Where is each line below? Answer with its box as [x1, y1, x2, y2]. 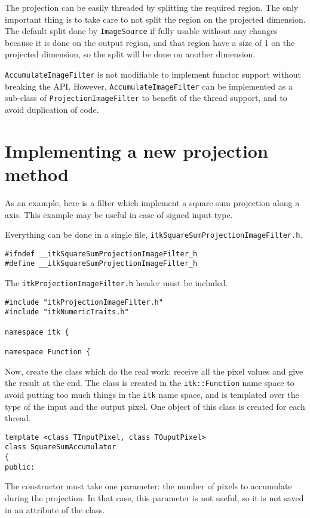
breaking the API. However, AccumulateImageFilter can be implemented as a [5, 79, 293, 92]
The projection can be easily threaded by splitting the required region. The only [5, 1, 299, 13]
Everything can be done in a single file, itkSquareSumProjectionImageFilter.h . [5, 228, 303, 241]
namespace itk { [5, 327, 69, 336]
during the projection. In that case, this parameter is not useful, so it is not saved [5, 491, 304, 504]
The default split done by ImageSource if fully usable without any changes [5, 24, 278, 37]
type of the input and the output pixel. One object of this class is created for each [5, 400, 305, 412]
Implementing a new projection [5, 138, 268, 163]
